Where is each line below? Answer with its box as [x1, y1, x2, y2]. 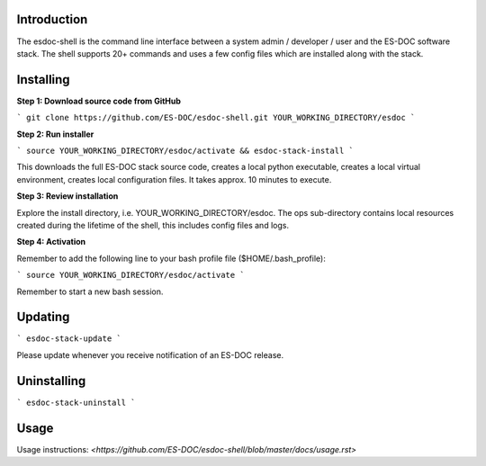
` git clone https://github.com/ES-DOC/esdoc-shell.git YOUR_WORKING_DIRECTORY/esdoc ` [16, 112, 416, 123]
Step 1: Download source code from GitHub [16, 95, 182, 106]
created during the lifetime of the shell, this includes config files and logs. [16, 220, 290, 230]
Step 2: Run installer [16, 129, 94, 139]
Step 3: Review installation [16, 191, 119, 202]
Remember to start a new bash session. [16, 286, 164, 297]
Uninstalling [16, 373, 86, 389]
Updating [16, 309, 70, 325]
